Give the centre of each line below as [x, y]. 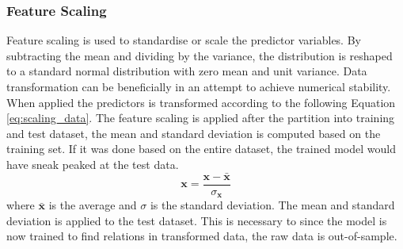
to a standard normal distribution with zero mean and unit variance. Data [187, 71]
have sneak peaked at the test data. [93, 164]
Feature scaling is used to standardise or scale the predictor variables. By [184, 40]
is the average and [93, 205]
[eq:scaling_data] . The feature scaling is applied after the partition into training [201, 118]
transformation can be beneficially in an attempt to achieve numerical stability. [199, 86]
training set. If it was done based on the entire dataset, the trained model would [201, 149]
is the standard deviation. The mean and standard [272, 205]
